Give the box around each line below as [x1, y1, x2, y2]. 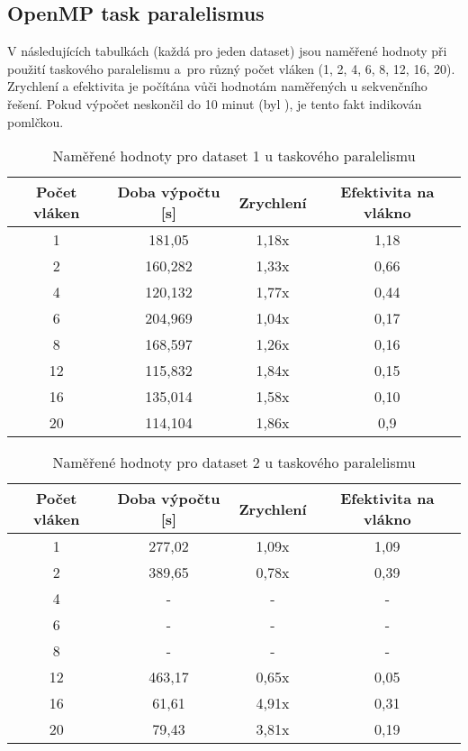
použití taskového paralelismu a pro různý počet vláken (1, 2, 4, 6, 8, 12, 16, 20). [7, 59, 455, 78]
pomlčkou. [7, 112, 64, 131]
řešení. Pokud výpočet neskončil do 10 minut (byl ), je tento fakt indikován [7, 94, 422, 113]
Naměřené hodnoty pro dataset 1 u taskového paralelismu [52, 145, 416, 167]
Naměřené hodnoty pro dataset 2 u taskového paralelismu [52, 452, 416, 473]
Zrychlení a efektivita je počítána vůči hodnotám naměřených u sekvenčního [7, 77, 427, 96]
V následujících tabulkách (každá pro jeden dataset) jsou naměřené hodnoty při [7, 41, 447, 60]
